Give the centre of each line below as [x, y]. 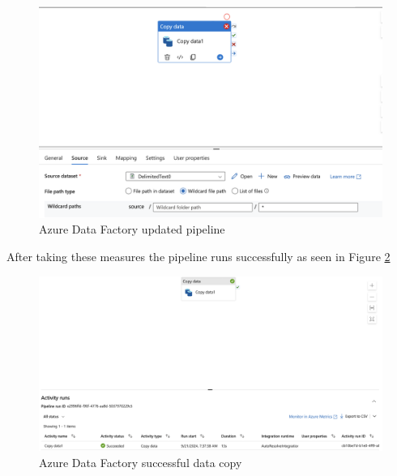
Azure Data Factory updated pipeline [132, 229]
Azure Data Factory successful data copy [141, 462]
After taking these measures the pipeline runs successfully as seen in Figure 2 [198, 257]
